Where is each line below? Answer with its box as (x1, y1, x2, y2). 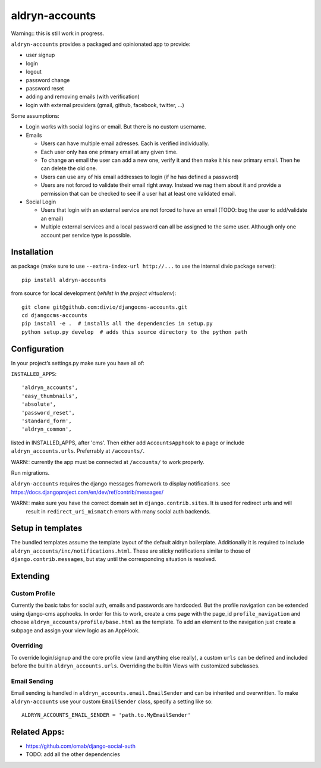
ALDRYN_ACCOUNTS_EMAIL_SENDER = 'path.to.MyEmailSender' (21, 711, 191, 719)
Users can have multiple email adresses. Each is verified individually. (40, 140, 209, 147)
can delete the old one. (40, 165, 97, 172)
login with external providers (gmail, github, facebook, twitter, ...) (26, 101, 184, 108)
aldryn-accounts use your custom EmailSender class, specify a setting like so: (11, 698, 213, 705)
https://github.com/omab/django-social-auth (26, 742, 136, 750)
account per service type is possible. (40, 231, 132, 239)
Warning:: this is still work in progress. (11, 30, 105, 37)
